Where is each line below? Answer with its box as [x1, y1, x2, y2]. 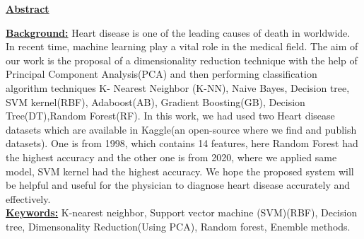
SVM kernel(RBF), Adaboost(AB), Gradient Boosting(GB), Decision [6, 94, 305, 109]
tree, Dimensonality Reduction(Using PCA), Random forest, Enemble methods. [6, 218, 351, 233]
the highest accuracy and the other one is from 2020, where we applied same [6, 149, 337, 164]
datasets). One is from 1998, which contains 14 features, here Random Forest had [6, 136, 358, 151]
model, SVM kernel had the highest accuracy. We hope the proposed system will [6, 163, 354, 178]
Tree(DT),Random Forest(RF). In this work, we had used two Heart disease [6, 108, 335, 123]
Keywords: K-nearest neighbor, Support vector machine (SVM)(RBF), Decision [6, 205, 358, 220]
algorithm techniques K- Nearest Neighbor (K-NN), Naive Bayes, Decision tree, [6, 80, 350, 95]
